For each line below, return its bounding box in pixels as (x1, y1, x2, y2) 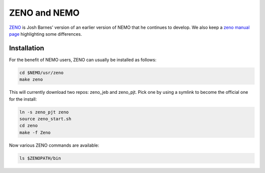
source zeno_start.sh (19, 116, 72, 122)
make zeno (19, 77, 43, 83)
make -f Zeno (19, 130, 51, 135)
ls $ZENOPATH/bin (19, 155, 61, 161)
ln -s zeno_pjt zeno (19, 109, 69, 115)
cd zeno (19, 123, 38, 129)
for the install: (9, 96, 37, 102)
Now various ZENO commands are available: (9, 142, 100, 148)
